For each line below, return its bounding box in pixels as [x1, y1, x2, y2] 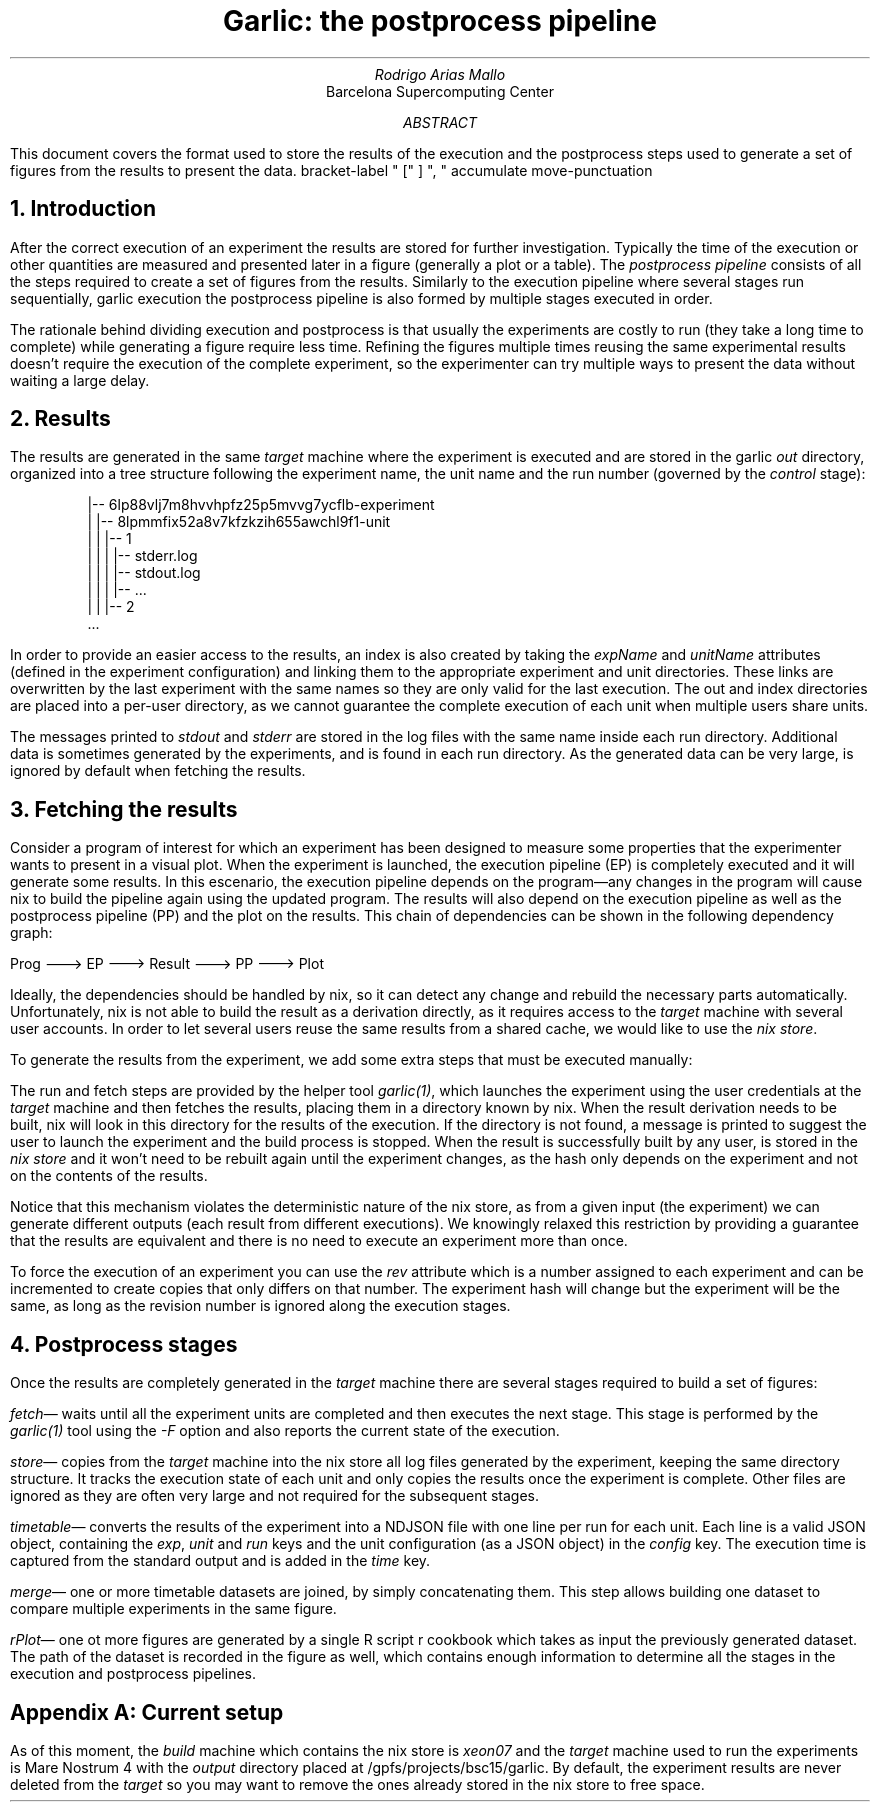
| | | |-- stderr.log [87, 547, 198, 565]
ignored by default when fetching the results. [10, 762, 306, 780]
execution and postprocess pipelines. [10, 1665, 256, 1683]
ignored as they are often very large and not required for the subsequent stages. [10, 1487, 540, 1505]
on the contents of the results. [10, 1167, 208, 1185]
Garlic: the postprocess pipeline [222, 4, 658, 38]
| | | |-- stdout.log [87, 564, 201, 582]
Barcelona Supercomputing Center [326, 82, 554, 100]
